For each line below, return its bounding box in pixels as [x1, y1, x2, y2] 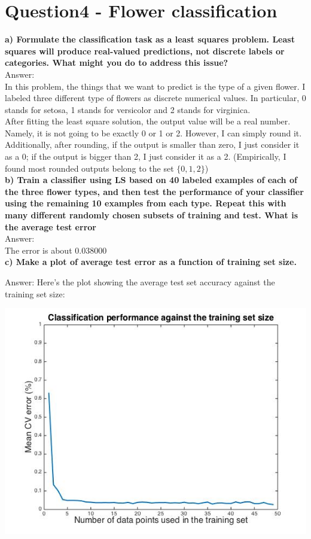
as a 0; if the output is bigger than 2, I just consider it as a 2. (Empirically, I [5, 150, 286, 163]
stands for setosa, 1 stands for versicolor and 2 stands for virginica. [5, 103, 251, 115]
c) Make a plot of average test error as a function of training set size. [5, 255, 297, 268]
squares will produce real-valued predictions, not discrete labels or [5, 44, 285, 57]
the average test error [5, 220, 96, 233]
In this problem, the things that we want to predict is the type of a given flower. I [5, 80, 306, 92]
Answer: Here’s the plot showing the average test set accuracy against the [5, 276, 275, 288]
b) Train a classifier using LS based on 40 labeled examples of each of [5, 173, 297, 186]
